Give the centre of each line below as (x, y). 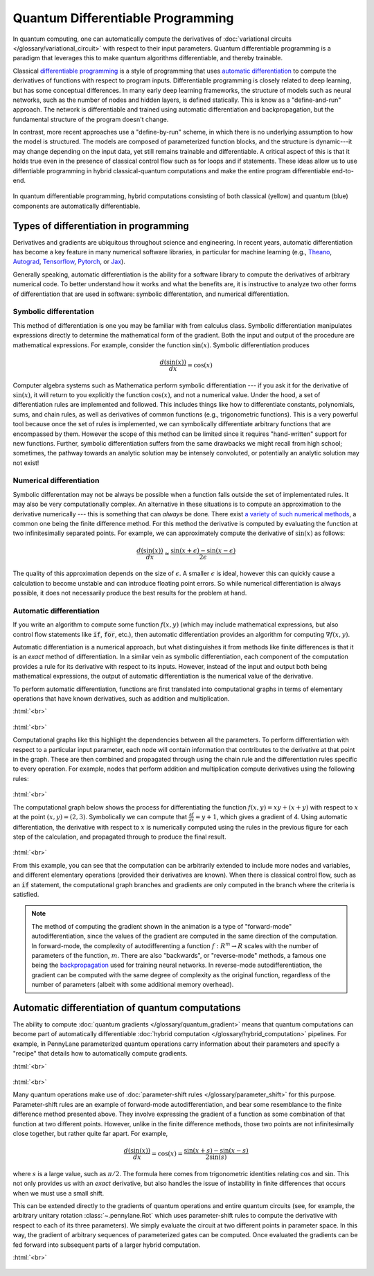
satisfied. (26, 894)
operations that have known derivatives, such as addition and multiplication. (121, 699)
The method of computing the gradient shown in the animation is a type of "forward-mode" (162, 926)
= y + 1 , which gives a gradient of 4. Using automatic (271, 816)
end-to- (343, 171)
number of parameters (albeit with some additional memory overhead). (133, 985)
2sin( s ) (216, 1157)
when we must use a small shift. (59, 1193)
